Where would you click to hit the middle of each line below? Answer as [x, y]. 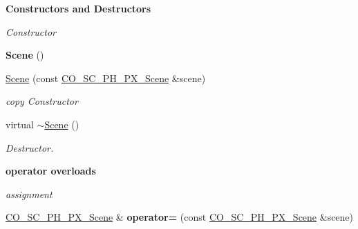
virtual [20, 124]
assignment [29, 193]
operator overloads [51, 171]
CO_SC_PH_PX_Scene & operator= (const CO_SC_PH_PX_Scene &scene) [180, 217]
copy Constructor [42, 101]
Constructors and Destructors [78, 8]
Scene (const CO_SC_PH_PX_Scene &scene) [106, 78]
